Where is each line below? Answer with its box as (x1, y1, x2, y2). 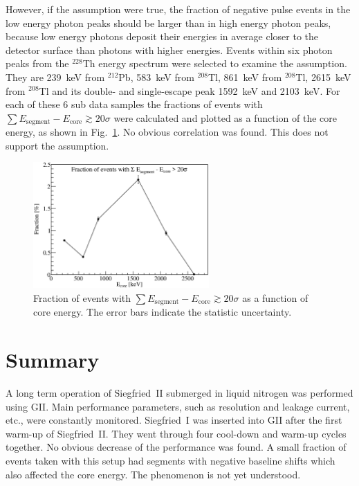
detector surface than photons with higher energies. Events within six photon (6, 42, 333, 57)
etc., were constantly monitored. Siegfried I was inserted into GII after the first (6, 413, 342, 427)
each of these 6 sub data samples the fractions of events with (6, 97, 263, 111)
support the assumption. (6, 138, 109, 152)
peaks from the (6, 56, 69, 71)
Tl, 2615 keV (295, 69, 351, 84)
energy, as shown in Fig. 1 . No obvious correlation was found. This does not (6, 125, 329, 139)
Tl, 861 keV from (208, 69, 282, 84)
